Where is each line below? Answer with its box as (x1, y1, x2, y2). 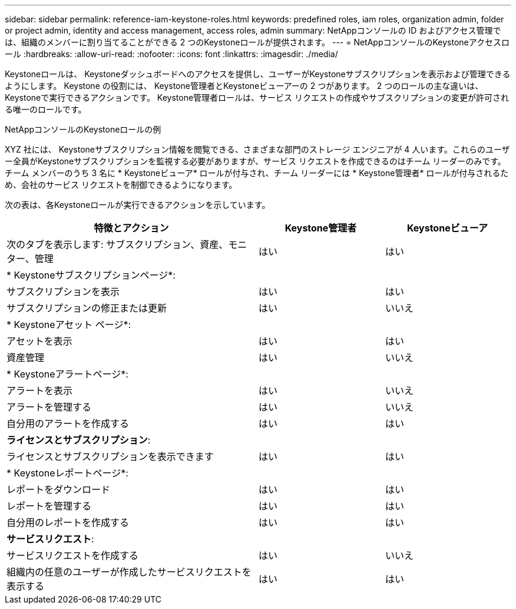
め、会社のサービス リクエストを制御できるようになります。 (5, 180, 237, 190)
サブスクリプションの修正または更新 (6, 302, 167, 314)
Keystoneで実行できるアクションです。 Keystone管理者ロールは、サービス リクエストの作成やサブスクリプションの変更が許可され (5, 92, 510, 102)
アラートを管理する (6, 401, 92, 413)
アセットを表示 (6, 335, 72, 347)
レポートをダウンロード (6, 484, 111, 495)
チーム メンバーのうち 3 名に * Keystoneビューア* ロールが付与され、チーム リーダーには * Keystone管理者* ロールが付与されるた (5, 168, 509, 178)
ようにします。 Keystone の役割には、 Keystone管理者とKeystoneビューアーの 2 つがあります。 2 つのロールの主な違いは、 (5, 81, 484, 91)
